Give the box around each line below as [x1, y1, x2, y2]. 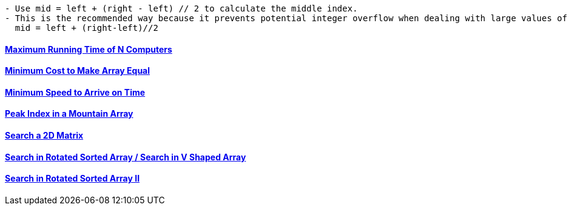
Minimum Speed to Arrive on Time [5, 87, 146, 97]
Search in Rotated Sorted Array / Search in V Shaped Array [5, 151, 246, 162]
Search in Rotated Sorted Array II [5, 173, 140, 184]
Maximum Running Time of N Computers [5, 44, 172, 54]
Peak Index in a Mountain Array [5, 108, 133, 119]
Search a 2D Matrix [5, 130, 84, 141]
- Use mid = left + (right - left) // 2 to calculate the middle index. [5, 4, 358, 13]
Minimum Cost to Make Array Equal [5, 65, 150, 76]
